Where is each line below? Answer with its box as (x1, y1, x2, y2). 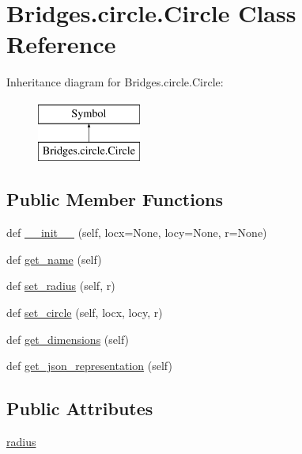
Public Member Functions (6, 187, 223, 212)
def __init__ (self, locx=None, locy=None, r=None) (6, 224, 267, 241)
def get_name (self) (6, 250, 102, 267)
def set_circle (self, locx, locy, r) (6, 304, 163, 321)
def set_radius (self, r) (6, 277, 115, 294)
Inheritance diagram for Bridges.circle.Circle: (6, 74, 224, 90)
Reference (6, 28, 116, 60)
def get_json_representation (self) (6, 357, 172, 374)
